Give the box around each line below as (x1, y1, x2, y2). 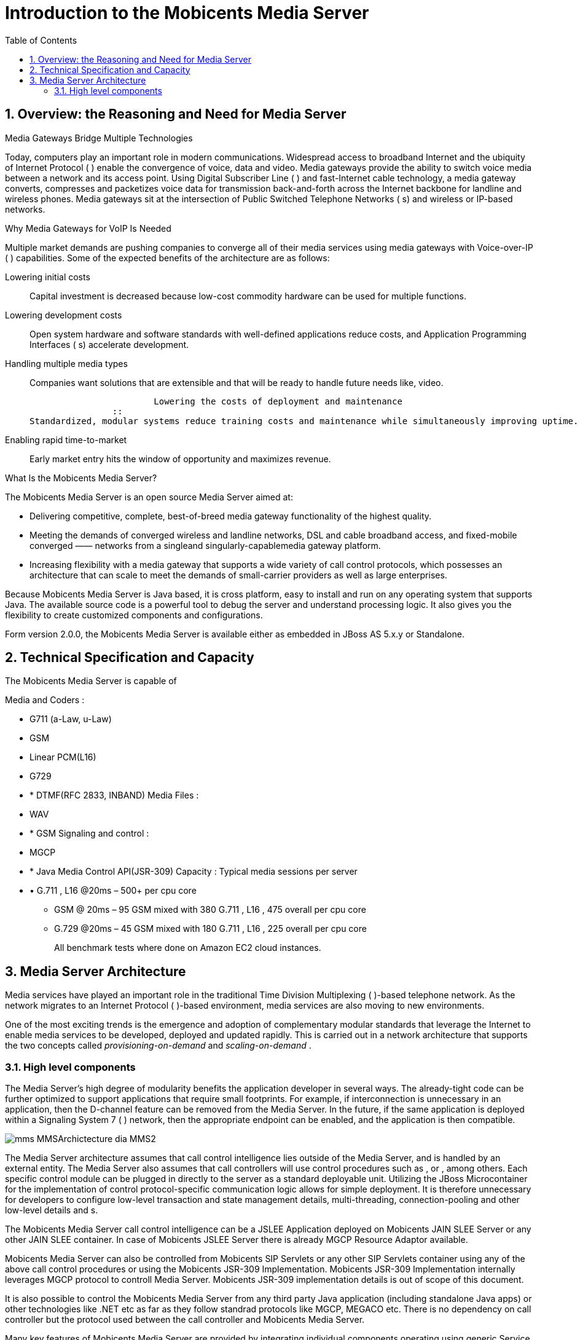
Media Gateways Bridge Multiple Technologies (5, 132, 193, 143)
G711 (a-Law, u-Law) (29, 714, 112, 725)
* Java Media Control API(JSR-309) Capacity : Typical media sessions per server (29, 866, 358, 877)
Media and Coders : (5, 695, 85, 706)
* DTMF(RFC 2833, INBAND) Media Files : (29, 790, 199, 801)
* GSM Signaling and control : (29, 828, 149, 839)
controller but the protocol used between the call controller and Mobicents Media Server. (5, 1314, 365, 1325)
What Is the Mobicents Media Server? (5, 472, 157, 483)
